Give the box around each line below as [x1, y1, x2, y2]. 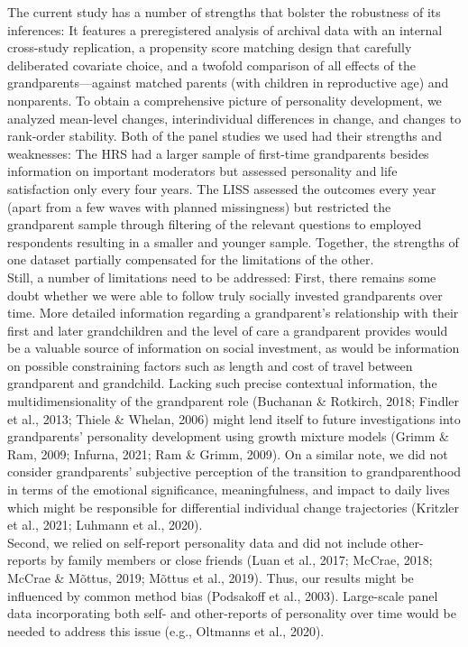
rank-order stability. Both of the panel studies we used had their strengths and [7, 126, 442, 145]
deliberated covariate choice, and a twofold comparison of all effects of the [7, 55, 416, 74]
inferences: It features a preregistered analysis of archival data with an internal [7, 20, 443, 39]
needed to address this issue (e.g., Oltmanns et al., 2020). [7, 621, 325, 640]
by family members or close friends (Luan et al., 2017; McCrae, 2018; [50, 550, 433, 569]
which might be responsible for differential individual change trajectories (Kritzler [7, 497, 460, 516]
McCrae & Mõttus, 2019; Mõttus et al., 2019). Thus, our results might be [7, 568, 414, 587]
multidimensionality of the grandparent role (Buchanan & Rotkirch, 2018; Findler [7, 392, 460, 411]
